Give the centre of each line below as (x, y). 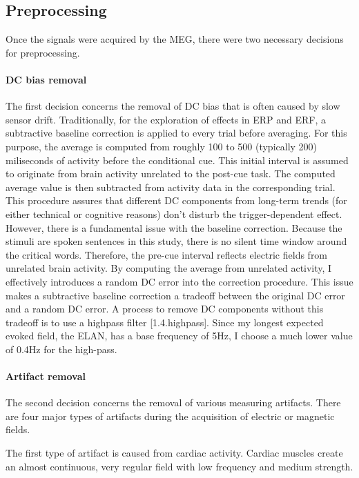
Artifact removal (46, 376)
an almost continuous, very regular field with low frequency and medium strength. (179, 466)
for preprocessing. (43, 52)
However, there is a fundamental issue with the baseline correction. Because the (174, 227)
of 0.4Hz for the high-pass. (61, 349)
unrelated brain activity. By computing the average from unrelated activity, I (169, 268)
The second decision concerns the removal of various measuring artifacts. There (173, 402)
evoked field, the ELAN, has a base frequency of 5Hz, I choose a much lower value (179, 336)
